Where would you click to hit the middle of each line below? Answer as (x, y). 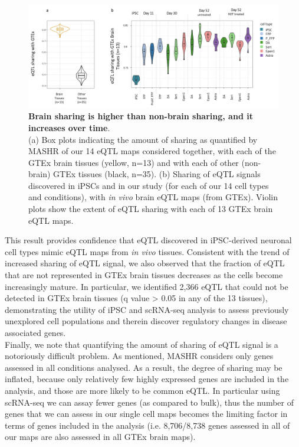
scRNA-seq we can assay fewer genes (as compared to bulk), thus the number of (149, 402)
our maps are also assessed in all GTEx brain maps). (100, 437)
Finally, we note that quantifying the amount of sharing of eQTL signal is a (142, 344)
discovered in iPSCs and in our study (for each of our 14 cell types (149, 185)
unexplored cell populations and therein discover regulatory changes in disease (146, 321)
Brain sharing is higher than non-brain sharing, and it (141, 116)
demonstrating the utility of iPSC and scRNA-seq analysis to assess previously (147, 309)
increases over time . (69, 127)
